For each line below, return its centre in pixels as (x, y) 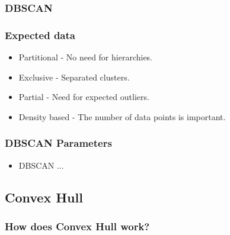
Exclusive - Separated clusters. (74, 77)
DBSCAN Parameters (58, 143)
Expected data (40, 35)
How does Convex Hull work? (77, 226)
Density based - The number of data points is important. (122, 116)
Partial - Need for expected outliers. (84, 97)
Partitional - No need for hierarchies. (86, 57)
